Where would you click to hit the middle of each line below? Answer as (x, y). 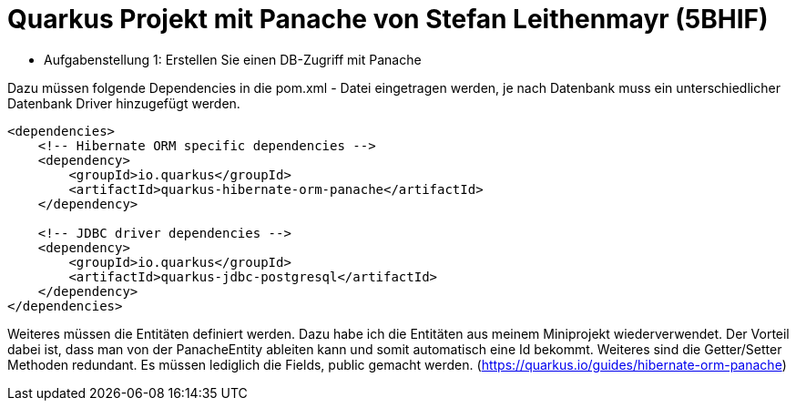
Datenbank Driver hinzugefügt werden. (124, 103)
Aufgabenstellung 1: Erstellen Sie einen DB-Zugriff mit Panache (233, 59)
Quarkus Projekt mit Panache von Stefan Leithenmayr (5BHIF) (388, 19)
